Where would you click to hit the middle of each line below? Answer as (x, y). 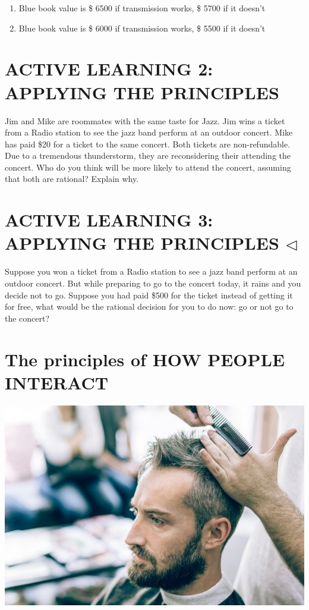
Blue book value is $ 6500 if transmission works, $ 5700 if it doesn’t (142, 8)
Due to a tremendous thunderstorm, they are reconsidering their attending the (148, 155)
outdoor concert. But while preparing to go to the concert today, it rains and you (153, 283)
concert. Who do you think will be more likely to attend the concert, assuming (148, 167)
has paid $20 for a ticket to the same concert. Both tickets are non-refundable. (148, 144)
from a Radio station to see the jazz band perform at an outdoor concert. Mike (149, 132)
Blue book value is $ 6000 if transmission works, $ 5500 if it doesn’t (142, 28)
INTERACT (57, 382)
